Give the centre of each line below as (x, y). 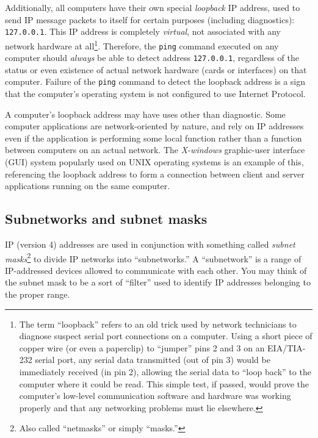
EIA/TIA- (287, 347)
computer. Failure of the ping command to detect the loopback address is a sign (155, 81)
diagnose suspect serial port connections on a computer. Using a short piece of (166, 336)
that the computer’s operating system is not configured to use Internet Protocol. (155, 94)
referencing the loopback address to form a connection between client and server (155, 174)
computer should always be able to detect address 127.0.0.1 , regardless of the (152, 58)
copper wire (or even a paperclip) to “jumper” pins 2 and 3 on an (142, 347)
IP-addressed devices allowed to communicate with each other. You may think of (156, 270)
